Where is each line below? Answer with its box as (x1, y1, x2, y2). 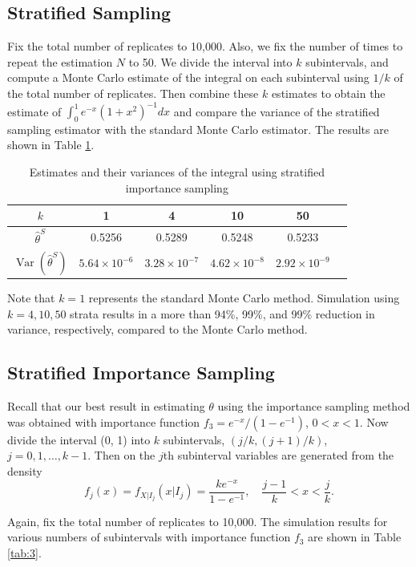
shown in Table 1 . (7, 136, 95, 153)
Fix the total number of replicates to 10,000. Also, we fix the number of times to (7, 38, 403, 55)
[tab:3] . (7, 544, 42, 561)
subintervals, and (305, 53, 389, 70)
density (7, 462, 42, 479)
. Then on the (87, 447, 155, 464)
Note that (7, 290, 55, 306)
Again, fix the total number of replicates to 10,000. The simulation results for (7, 512, 388, 529)
